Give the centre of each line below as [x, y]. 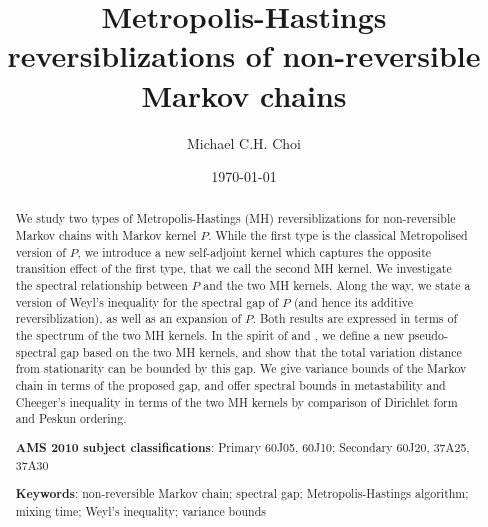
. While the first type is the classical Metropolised [338, 235]
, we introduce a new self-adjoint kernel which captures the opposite [254, 251]
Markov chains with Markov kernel [106, 235]
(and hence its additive [353, 301]
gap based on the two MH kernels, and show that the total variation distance [261, 351]
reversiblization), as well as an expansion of [128, 318]
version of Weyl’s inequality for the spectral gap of [147, 301]
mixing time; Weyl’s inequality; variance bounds [141, 510]
